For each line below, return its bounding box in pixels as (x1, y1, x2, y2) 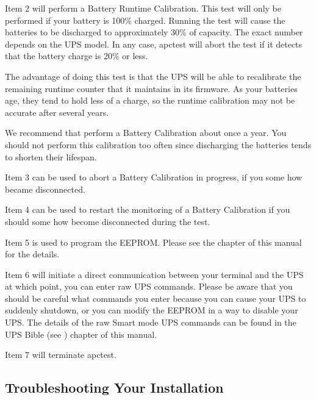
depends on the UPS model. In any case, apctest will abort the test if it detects (5, 37, 303, 50)
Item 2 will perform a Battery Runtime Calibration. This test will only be (5, 2, 281, 14)
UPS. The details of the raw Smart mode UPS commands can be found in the (5, 316, 296, 329)
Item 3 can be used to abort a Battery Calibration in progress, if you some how (5, 171, 303, 184)
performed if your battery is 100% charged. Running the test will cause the (5, 13, 285, 26)
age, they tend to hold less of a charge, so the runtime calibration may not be (5, 94, 295, 107)
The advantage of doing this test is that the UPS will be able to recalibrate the (5, 70, 301, 82)
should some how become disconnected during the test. (5, 215, 210, 227)
